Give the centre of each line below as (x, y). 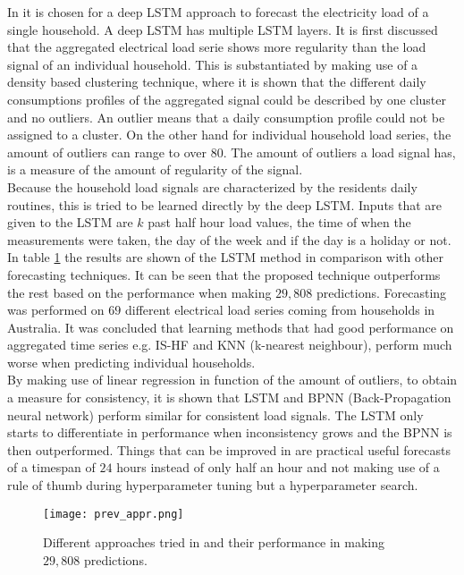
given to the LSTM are (70, 222)
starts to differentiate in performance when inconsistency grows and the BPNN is (230, 432)
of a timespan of (51, 467)
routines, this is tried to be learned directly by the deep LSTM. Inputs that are (225, 204)
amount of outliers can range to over (107, 152)
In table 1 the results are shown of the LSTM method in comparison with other (225, 257)
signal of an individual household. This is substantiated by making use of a (213, 64)
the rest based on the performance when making (139, 292)
